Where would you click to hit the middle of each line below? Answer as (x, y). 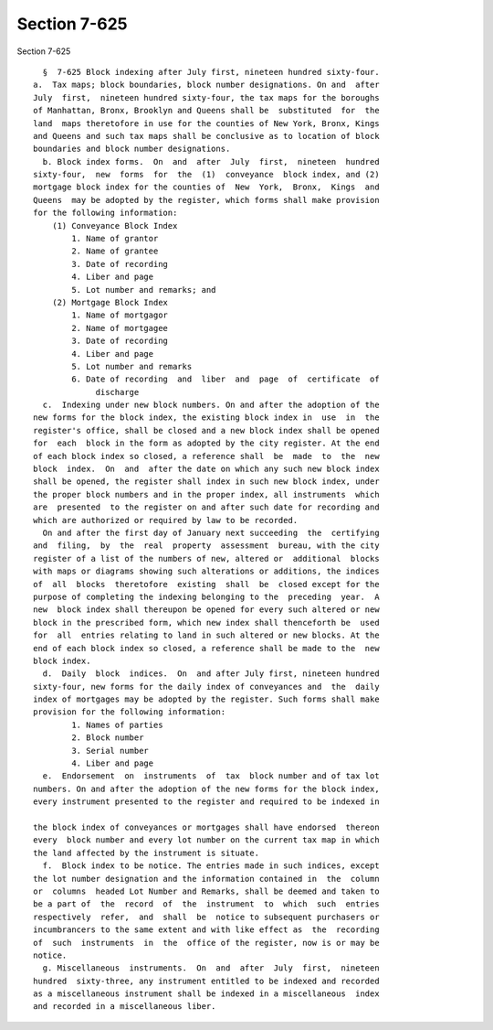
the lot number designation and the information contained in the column (206, 879)
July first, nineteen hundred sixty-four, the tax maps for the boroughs (206, 97)
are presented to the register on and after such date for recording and (206, 507)
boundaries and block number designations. (132, 149)
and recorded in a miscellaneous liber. (125, 1007)
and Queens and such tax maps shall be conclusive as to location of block (206, 136)
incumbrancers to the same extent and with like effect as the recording (206, 930)
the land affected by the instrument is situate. (147, 853)
